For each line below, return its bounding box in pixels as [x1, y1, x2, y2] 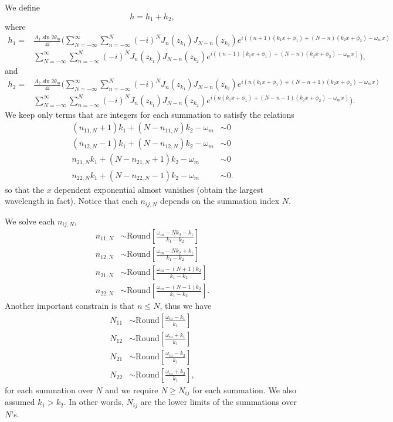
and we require [105, 383, 158, 396]
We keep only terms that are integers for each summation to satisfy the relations [5, 108, 294, 120]
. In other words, [63, 396, 124, 408]
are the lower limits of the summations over [140, 396, 297, 408]
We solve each [5, 215, 55, 227]
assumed [5, 396, 35, 408]
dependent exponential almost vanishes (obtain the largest [54, 183, 263, 195]
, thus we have [160, 300, 212, 312]
